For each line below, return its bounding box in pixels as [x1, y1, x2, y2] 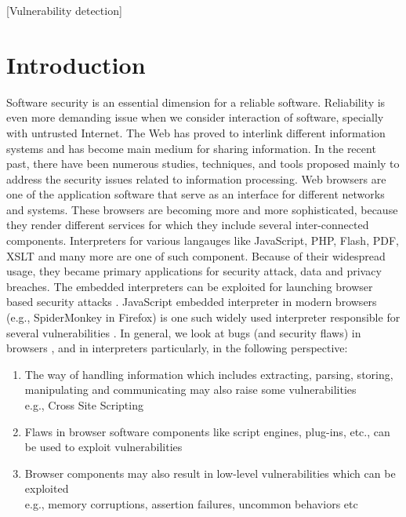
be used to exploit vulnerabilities [24, 439, 183, 455]
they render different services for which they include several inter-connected [6, 217, 369, 233]
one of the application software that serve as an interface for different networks [6, 186, 385, 202]
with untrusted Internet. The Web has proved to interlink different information [6, 124, 386, 140]
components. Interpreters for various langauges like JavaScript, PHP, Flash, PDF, [6, 232, 399, 249]
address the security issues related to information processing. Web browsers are [6, 170, 386, 187]
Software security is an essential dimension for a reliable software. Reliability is [6, 93, 386, 110]
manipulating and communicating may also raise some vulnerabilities [24, 381, 357, 398]
